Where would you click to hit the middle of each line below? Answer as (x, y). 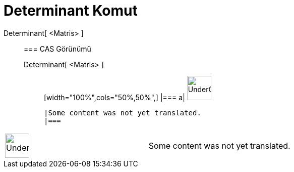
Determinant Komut (71, 11)
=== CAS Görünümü (57, 49)
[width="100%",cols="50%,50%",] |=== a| (114, 97)
